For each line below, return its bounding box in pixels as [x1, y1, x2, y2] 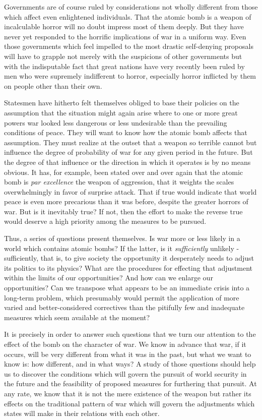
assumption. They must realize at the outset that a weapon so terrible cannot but [4, 137, 257, 147]
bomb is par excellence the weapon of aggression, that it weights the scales [4, 176, 234, 187]
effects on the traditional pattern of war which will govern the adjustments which [4, 398, 255, 408]
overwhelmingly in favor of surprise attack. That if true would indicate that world [4, 186, 257, 197]
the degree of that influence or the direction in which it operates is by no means [4, 156, 251, 167]
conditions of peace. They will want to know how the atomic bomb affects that [4, 127, 247, 138]
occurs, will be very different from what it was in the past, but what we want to [4, 348, 251, 359]
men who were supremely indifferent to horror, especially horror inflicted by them [4, 71, 256, 81]
